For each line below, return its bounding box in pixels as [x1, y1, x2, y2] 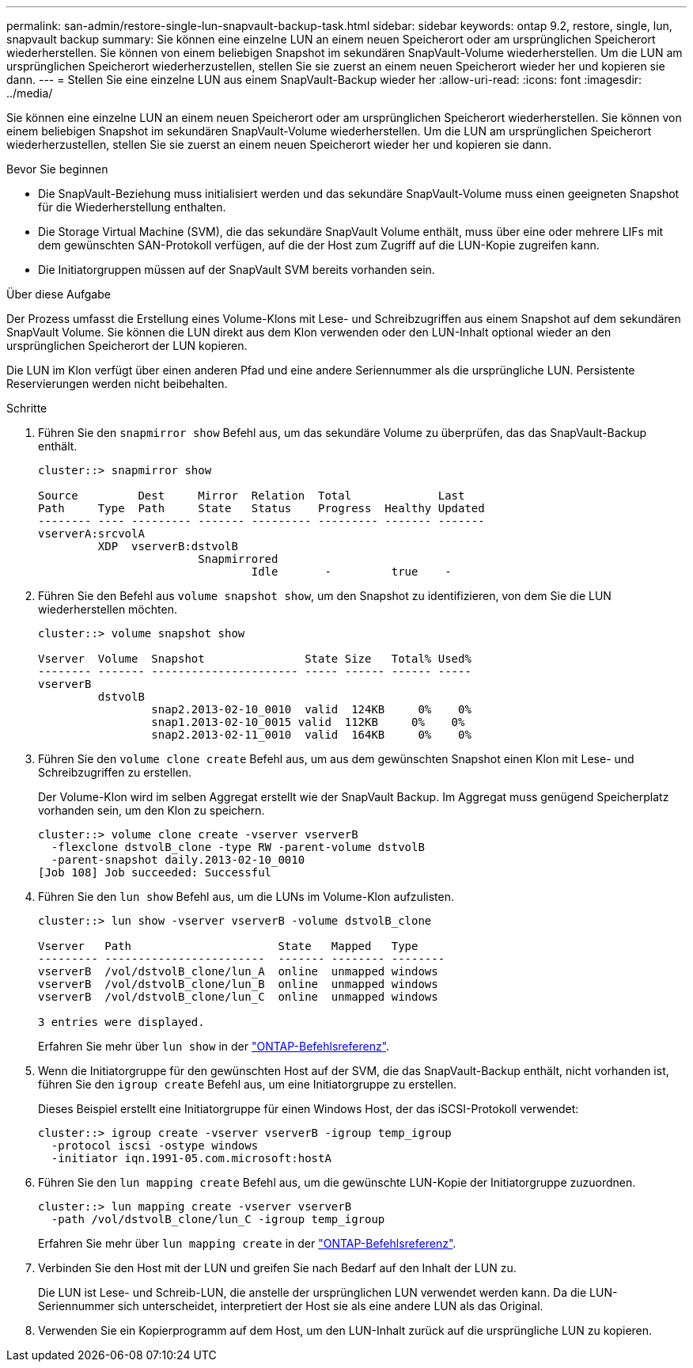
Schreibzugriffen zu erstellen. [38, 766, 192, 779]
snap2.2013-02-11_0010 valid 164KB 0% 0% [151, 728, 471, 741]
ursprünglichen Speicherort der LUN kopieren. [6, 339, 248, 352]
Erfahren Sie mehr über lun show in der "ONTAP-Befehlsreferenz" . [38, 1039, 390, 1053]
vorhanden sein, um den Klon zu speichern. [38, 804, 265, 817]
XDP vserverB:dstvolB [97, 540, 238, 553]
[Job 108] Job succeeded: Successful [38, 866, 272, 879]
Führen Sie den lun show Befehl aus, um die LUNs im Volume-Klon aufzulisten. [38, 890, 454, 903]
